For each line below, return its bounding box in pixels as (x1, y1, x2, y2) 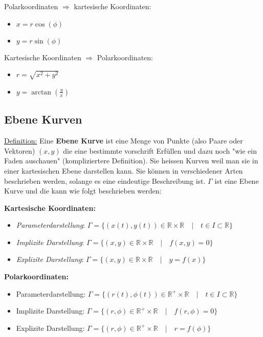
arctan (31, 88, 52, 96)
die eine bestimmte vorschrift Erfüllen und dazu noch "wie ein (63, 145, 257, 156)
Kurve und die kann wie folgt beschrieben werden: (4, 185, 162, 196)
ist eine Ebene (214, 175, 259, 186)
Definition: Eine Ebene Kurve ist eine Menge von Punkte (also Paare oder (4, 135, 243, 146)
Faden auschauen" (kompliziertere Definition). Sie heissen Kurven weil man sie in (4, 155, 258, 166)
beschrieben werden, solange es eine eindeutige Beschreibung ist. (4, 175, 206, 186)
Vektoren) (4, 145, 35, 156)
